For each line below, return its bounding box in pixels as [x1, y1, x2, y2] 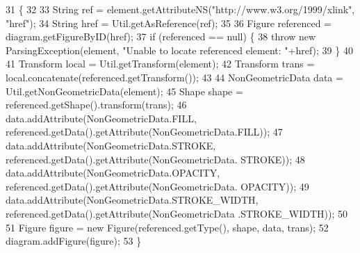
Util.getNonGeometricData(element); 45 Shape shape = [6, 83, 243, 98]
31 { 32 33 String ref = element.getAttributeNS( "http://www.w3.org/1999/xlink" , [6, 2, 355, 16]
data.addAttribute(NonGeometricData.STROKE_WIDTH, [6, 193, 259, 207]
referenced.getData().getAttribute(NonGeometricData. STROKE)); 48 [6, 152, 305, 166]
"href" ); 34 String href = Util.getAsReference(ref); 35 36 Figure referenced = [6, 15, 332, 30]
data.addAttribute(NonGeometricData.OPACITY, [6, 165, 220, 180]
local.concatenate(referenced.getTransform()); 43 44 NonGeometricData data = [6, 70, 343, 84]
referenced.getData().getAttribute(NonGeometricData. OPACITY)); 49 [6, 179, 309, 193]
